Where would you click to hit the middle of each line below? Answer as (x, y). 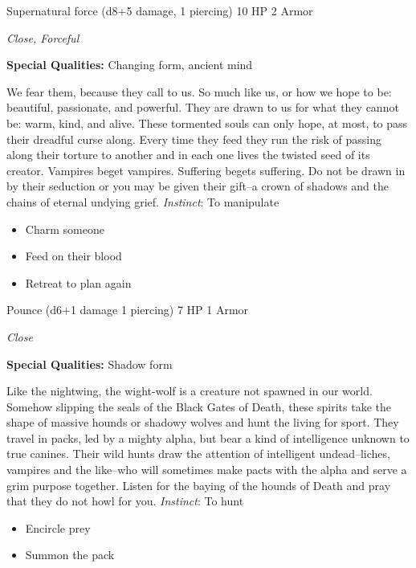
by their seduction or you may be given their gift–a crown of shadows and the (198, 186)
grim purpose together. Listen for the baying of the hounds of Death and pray (199, 485)
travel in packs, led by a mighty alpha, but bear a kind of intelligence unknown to (208, 437)
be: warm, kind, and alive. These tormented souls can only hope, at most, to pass (207, 123)
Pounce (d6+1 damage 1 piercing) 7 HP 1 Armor (128, 310)
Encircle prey (58, 527)
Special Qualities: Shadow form (90, 364)
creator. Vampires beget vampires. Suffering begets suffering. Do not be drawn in (206, 170)
